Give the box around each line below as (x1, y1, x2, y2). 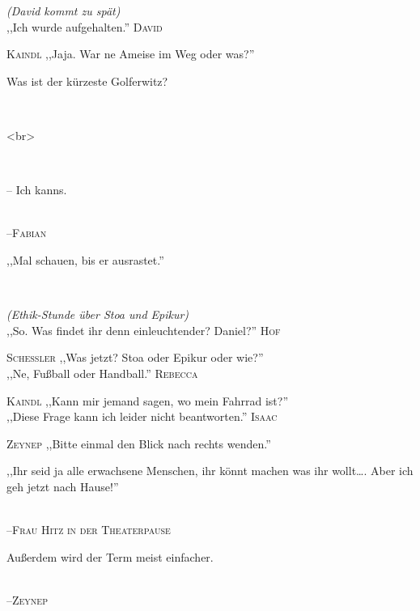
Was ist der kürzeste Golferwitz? (6, 72, 168, 89)
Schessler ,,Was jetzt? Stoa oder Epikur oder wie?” (6, 349, 264, 366)
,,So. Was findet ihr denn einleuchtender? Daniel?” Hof (6, 321, 281, 338)
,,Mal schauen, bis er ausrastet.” (6, 251, 164, 268)
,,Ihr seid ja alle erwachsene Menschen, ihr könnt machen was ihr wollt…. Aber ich (6, 462, 414, 479)
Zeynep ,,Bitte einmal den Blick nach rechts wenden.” (6, 435, 271, 452)
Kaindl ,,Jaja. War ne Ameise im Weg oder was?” (6, 45, 255, 62)
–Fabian (6, 224, 47, 241)
